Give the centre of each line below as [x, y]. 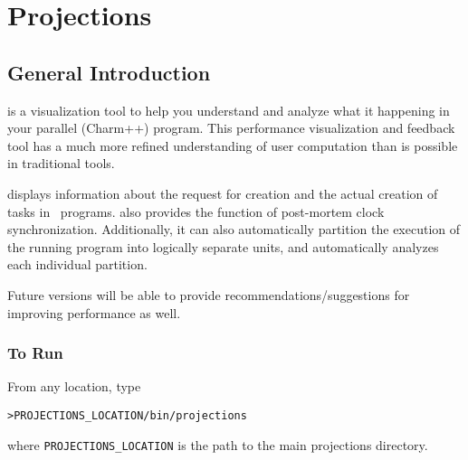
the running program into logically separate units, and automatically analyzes [223, 246]
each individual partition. [77, 264]
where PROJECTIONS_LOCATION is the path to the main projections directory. [218, 444]
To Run [35, 353]
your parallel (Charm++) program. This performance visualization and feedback [231, 128]
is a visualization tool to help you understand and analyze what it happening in [229, 110]
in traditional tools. [61, 163]
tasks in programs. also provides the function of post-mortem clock [196, 211]
